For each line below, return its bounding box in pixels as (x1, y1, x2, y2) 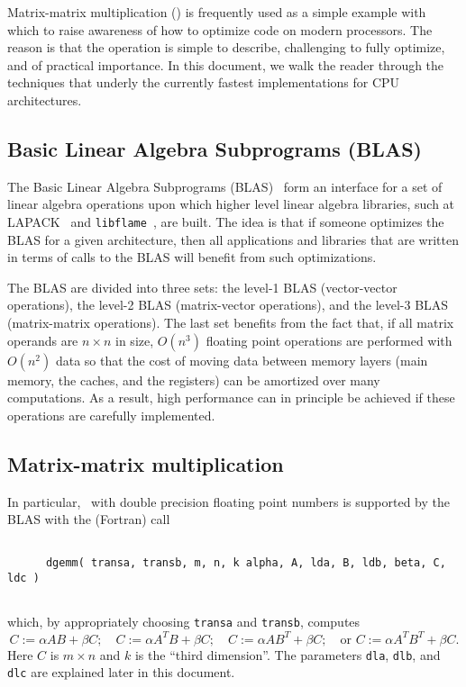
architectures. (7, 90, 82, 109)
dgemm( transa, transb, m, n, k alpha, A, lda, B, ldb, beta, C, (45, 556, 446, 570)
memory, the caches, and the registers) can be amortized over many (7, 370, 380, 389)
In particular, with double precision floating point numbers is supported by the (7, 492, 450, 511)
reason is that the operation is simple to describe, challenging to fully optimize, (7, 38, 445, 57)
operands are (7, 330, 78, 349)
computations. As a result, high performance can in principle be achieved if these (7, 388, 455, 407)
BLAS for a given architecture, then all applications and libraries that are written (7, 230, 459, 249)
